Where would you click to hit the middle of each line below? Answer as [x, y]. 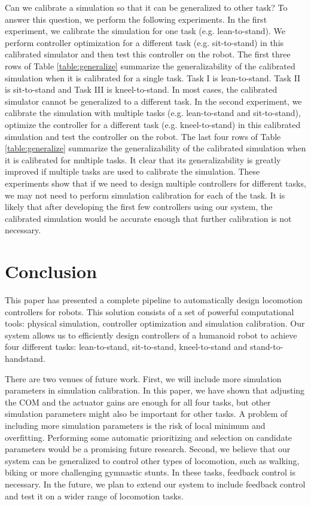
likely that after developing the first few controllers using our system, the [139, 207]
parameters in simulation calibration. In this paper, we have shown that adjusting [155, 390]
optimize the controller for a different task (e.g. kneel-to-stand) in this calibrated [153, 124]
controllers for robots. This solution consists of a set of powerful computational [150, 311]
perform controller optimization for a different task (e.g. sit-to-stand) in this [144, 42]
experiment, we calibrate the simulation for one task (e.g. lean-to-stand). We [145, 31]
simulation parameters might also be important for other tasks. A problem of [146, 414]
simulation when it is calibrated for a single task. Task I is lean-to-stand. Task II [153, 77]
